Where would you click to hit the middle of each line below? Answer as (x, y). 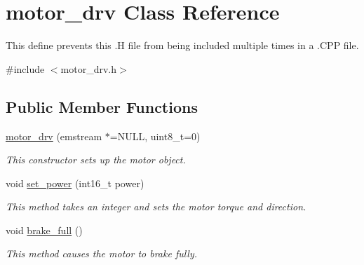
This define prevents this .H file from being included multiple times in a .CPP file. (182, 45)
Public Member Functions (102, 106)
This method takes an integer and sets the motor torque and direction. (156, 206)
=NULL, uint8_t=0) (155, 136)
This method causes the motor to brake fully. (102, 253)
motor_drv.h (88, 68)
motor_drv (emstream (54, 136)
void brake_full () (44, 230)
